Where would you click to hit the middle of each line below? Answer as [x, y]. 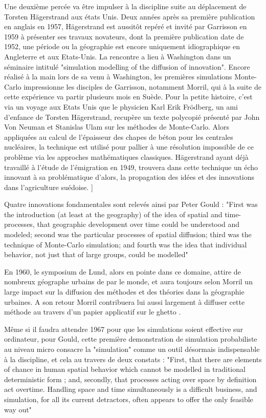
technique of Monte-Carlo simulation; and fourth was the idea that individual [126, 244]
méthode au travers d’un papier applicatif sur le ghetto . [93, 312]
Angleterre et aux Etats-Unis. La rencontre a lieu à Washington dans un [118, 56]
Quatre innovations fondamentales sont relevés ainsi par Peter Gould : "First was [131, 204]
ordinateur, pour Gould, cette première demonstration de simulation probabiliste [131, 339]
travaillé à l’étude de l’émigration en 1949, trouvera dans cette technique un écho [131, 167]
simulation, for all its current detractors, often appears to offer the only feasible [129, 399]
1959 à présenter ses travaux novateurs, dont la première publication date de [124, 36]
